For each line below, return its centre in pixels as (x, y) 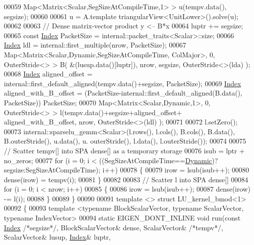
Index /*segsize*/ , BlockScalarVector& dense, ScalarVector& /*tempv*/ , (114, 227)
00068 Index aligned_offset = (48, 74)
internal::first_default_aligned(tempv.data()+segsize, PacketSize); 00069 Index (123, 83)
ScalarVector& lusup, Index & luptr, (58, 237)
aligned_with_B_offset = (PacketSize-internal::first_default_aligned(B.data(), (123, 93)
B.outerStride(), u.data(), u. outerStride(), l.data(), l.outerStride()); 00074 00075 (125, 141)
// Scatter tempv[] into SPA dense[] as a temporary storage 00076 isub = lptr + (124, 150)
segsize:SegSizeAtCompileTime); (52, 170)
